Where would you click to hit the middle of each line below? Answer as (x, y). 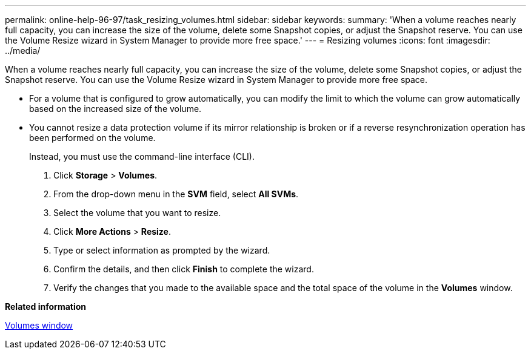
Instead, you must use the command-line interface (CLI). (142, 156)
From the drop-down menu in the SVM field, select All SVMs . (176, 194)
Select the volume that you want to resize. (137, 213)
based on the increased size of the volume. (115, 109)
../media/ (23, 51)
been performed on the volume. (92, 138)
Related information (46, 306)
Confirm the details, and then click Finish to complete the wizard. (184, 269)
